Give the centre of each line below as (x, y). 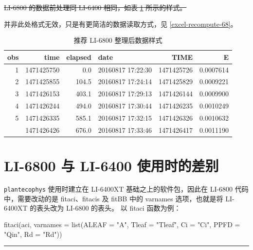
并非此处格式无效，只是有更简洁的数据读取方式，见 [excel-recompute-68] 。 (121, 24)
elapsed (79, 57)
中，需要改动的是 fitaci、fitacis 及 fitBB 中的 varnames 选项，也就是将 (114, 198)
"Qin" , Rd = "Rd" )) (33, 234)
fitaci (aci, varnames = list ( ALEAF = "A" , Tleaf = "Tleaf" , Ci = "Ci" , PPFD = (122, 224)
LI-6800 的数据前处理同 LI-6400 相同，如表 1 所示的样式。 (95, 7)
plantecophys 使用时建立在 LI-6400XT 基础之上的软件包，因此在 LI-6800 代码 (126, 189)
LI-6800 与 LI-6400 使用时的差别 (111, 166)
